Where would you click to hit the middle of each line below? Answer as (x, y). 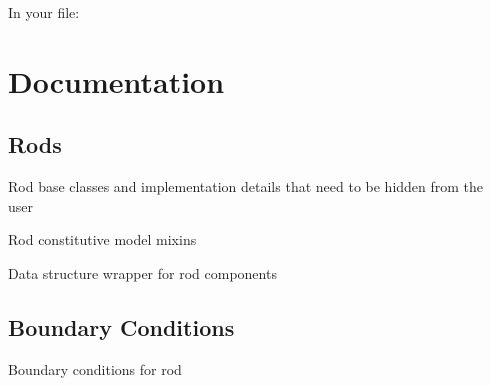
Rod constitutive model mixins (102, 239)
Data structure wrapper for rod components (142, 272)
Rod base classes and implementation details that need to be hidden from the (246, 186)
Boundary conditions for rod (95, 368)
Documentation (116, 80)
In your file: (44, 12)
